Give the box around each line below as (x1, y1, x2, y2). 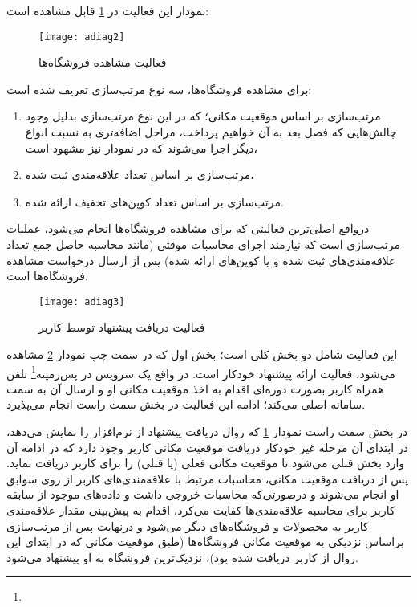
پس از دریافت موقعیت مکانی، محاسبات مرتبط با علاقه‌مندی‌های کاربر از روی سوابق (6, 470, 409, 487)
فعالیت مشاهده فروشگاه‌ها (38, 54, 167, 71)
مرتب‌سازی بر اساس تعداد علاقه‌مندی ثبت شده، (25, 166, 254, 183)
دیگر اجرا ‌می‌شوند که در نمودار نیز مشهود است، (25, 139, 258, 156)
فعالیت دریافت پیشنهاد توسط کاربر (38, 319, 205, 336)
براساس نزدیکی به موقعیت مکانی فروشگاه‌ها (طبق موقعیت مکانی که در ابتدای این (6, 533, 404, 550)
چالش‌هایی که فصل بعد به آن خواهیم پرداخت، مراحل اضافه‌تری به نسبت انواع (25, 124, 397, 141)
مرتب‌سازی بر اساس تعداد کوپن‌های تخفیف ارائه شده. (25, 193, 284, 210)
